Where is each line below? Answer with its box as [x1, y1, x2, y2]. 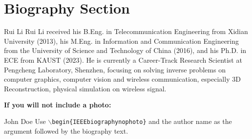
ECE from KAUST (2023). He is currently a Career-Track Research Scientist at [4, 54, 242, 65]
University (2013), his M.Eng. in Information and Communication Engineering [4, 35, 239, 46]
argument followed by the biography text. [4, 125, 128, 136]
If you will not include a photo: [4, 100, 111, 110]
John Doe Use [4, 116, 46, 126]
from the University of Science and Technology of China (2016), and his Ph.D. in [4, 45, 247, 55]
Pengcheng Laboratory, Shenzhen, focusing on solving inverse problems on [4, 64, 226, 74]
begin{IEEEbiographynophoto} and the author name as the [52, 116, 232, 126]
